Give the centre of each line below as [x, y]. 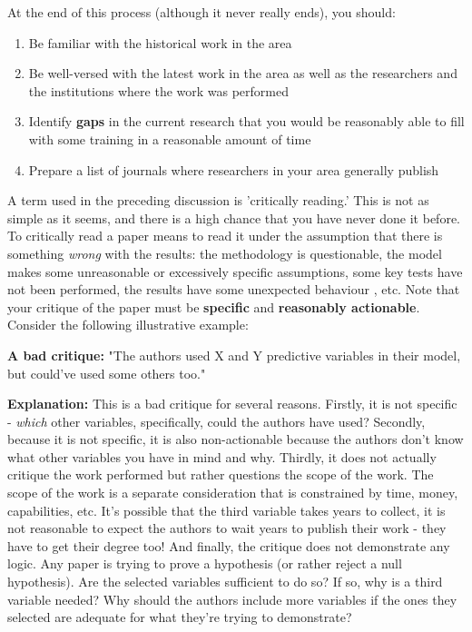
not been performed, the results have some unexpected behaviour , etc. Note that [234, 289]
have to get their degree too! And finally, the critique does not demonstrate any [229, 545]
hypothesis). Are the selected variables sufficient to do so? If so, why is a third [225, 582]
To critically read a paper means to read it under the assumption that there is [225, 236]
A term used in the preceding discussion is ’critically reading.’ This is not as [218, 200]
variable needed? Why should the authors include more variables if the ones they [232, 599]
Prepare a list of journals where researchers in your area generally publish [234, 169]
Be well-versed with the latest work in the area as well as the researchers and [243, 73]
